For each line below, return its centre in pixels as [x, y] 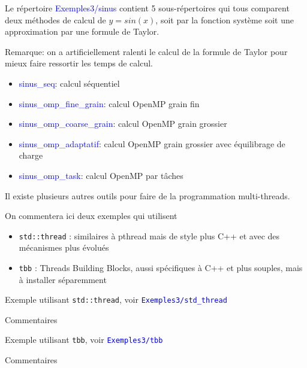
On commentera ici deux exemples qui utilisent [91, 216]
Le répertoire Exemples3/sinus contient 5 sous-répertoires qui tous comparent [147, 8]
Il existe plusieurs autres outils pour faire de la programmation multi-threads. [148, 195]
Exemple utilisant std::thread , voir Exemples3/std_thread [116, 299]
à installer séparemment [63, 279]
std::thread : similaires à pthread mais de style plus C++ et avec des [149, 235]
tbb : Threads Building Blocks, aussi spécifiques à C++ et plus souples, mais [161, 267]
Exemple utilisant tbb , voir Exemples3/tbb [84, 340]
